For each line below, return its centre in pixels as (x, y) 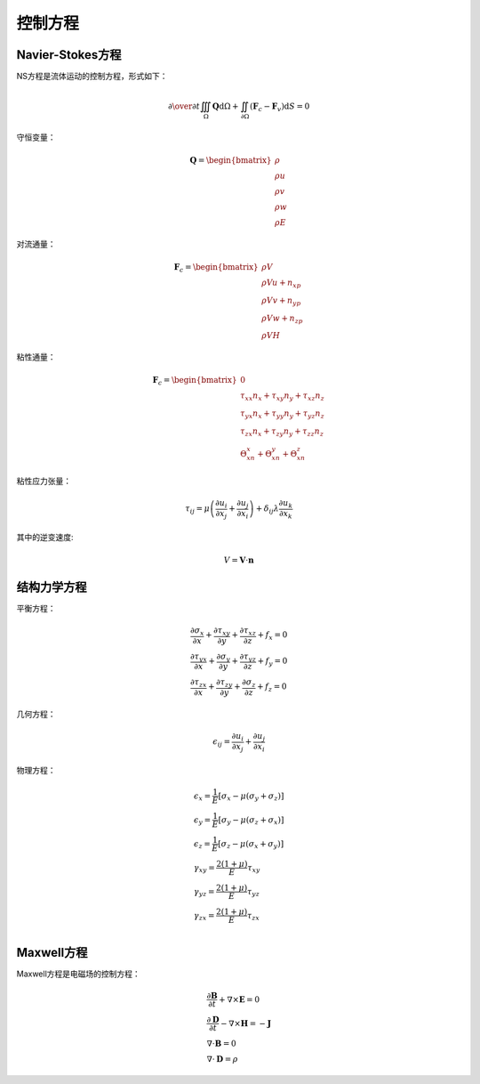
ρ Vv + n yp (281, 301)
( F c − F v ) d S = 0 (280, 107)
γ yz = (204, 892)
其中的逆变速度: (45, 537)
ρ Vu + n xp (281, 283)
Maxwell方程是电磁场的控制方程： (79, 974)
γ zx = (204, 916)
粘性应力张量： (44, 481)
